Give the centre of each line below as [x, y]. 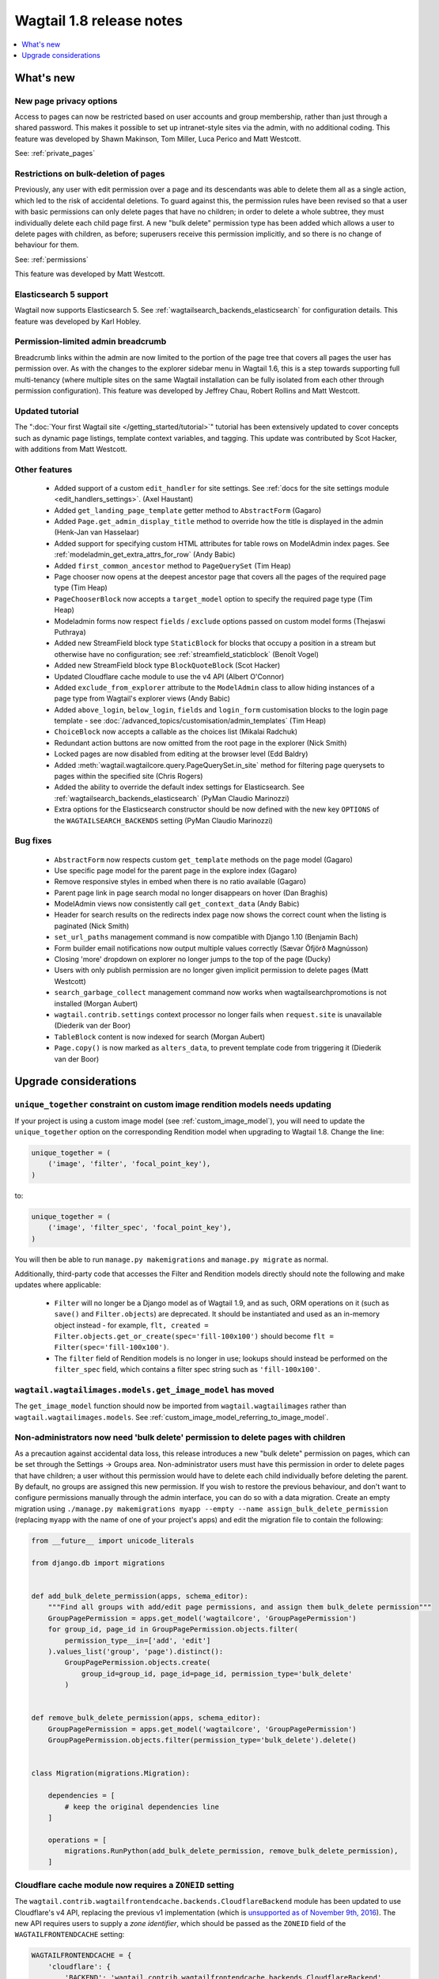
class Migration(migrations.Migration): [110, 1774]
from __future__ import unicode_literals [113, 1541]
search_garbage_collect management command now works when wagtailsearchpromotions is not [220, 993]
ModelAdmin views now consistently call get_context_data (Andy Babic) [177, 904]
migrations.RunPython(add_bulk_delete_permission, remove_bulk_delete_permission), [231, 1851]
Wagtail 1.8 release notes [99, 21]
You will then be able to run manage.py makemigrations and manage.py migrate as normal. [171, 1259]
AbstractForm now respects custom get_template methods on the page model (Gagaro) [204, 860]
